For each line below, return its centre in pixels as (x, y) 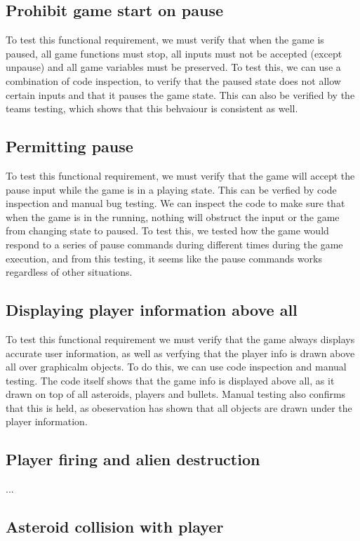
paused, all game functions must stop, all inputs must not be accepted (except (174, 53)
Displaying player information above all (152, 310)
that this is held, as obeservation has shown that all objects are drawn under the (179, 407)
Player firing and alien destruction (133, 459)
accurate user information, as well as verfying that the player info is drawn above (180, 353)
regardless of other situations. (69, 272)
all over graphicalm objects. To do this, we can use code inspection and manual (176, 367)
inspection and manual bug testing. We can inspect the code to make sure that (175, 203)
